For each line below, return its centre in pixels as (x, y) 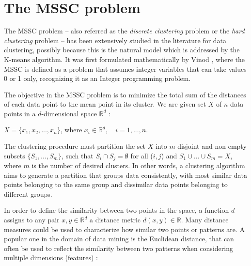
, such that (77, 155)
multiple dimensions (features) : (51, 258)
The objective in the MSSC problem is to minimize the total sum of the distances (125, 94)
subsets (15, 155)
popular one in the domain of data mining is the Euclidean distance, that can (119, 239)
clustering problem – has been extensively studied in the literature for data (115, 40)
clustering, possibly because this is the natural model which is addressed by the (122, 50)
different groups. (28, 194)
